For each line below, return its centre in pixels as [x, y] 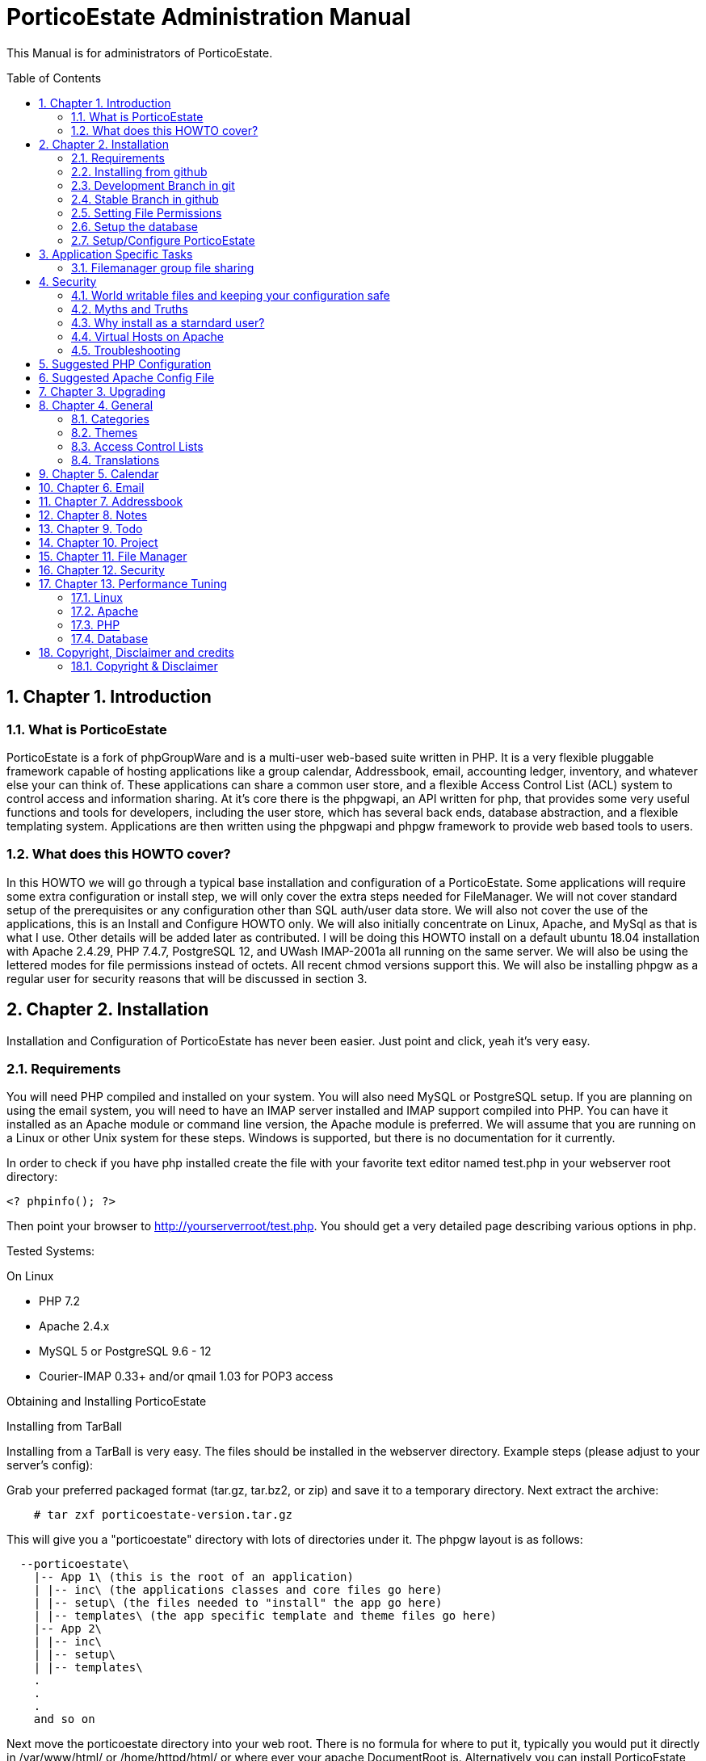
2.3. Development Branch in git [153, 185]
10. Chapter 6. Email [92, 487]
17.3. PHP [96, 624]
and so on [64, 1719]
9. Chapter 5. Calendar [99, 473]
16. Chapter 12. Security [102, 569]
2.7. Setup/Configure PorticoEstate [163, 240]
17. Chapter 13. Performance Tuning [133, 583]
